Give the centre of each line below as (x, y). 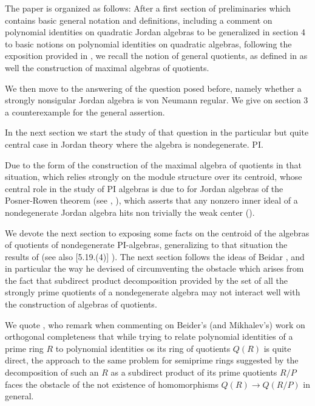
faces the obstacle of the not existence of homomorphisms (112, 384)
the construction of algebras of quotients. (81, 304)
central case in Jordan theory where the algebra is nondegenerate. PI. (134, 144)
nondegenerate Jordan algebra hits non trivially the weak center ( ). (130, 212)
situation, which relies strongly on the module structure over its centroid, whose (154, 177)
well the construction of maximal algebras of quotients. (107, 67)
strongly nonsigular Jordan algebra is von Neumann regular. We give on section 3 (157, 100)
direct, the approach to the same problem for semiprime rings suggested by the (152, 360)
